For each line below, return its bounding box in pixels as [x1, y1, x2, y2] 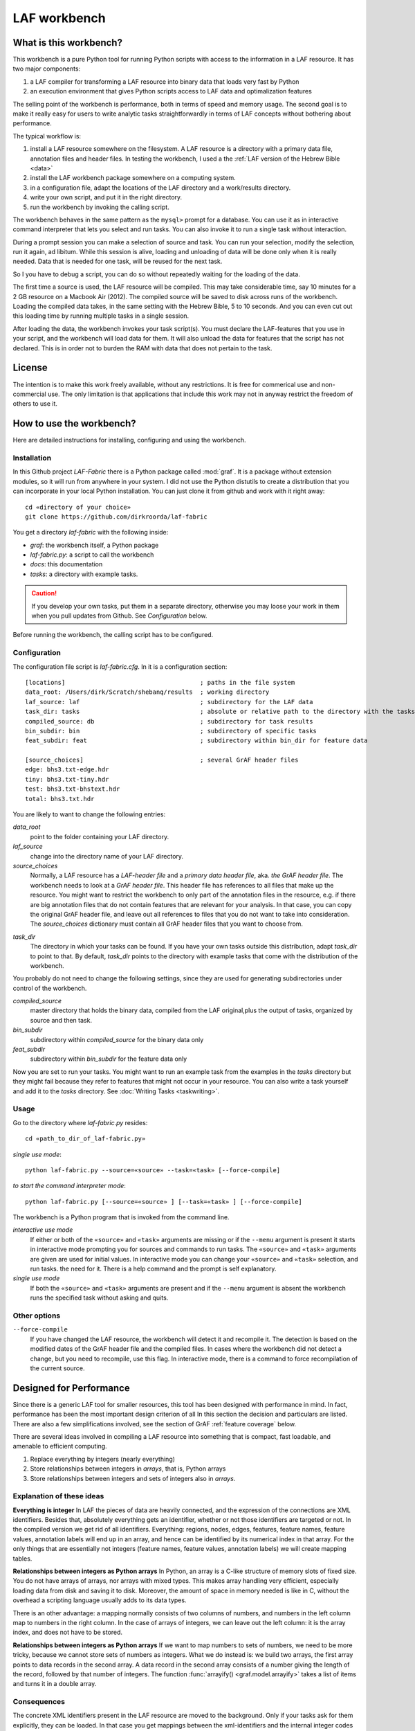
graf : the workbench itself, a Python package [30, 541, 159, 549]
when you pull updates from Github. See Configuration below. [31, 611, 207, 620]
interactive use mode [12, 1226, 73, 1234]
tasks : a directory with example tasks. [30, 570, 138, 578]
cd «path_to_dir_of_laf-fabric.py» [25, 1135, 146, 1142]
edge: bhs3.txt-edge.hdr [25, 766, 109, 773]
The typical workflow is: [12, 132, 82, 140]
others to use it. [12, 400, 58, 408]
